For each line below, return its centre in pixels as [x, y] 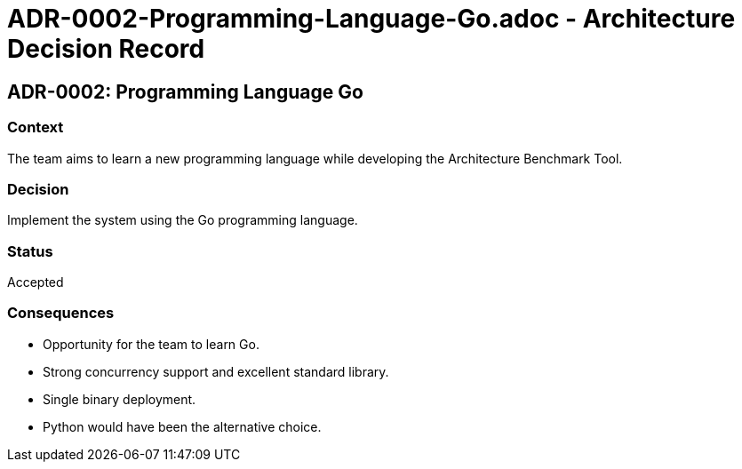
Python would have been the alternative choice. [182, 426]
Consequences [61, 313]
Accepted [36, 282]
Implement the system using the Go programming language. [183, 220]
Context [36, 127]
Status [30, 251]
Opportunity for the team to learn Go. [151, 344]
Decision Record [106, 49]
